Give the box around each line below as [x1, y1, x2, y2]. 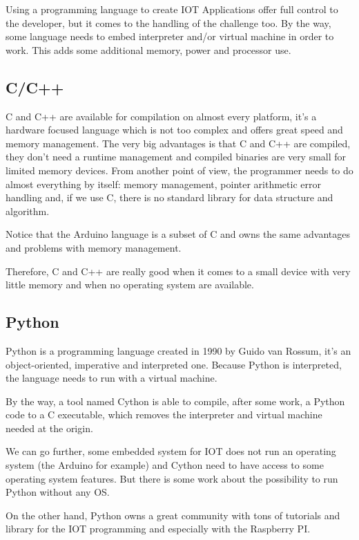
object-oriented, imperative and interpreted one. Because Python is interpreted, [6, 357, 342, 371]
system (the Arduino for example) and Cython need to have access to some [6, 458, 324, 472]
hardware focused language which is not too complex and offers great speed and [6, 122, 343, 137]
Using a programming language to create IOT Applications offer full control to [6, 2, 338, 16]
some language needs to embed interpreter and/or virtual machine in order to [6, 29, 334, 44]
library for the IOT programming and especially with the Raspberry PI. [6, 521, 311, 536]
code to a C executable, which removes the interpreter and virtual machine [6, 407, 322, 422]
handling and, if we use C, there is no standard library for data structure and [6, 190, 333, 205]
